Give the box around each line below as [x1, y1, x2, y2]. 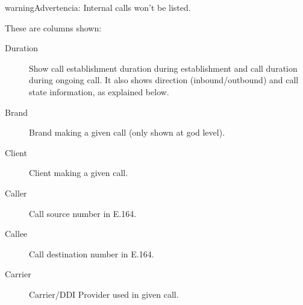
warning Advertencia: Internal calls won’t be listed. [5, 1, 191, 13]
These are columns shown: [5, 21, 102, 34]
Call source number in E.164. [29, 207, 137, 219]
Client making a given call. [29, 166, 128, 179]
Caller [5, 186, 27, 199]
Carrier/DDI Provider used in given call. [29, 288, 179, 300]
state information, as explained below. [29, 85, 169, 98]
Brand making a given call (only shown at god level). [29, 126, 225, 139]
